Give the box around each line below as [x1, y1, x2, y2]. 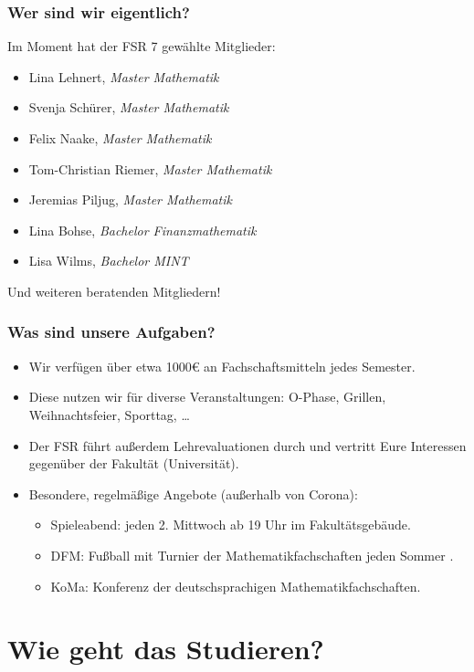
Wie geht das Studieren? [7, 630, 324, 667]
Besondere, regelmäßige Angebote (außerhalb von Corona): [28, 484, 358, 503]
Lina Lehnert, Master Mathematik [28, 67, 219, 86]
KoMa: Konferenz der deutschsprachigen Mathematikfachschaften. [50, 576, 421, 595]
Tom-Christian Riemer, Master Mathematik [28, 159, 272, 178]
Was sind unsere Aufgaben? [7, 320, 216, 343]
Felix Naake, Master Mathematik [28, 129, 212, 147]
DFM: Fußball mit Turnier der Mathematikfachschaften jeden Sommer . [50, 545, 454, 564]
